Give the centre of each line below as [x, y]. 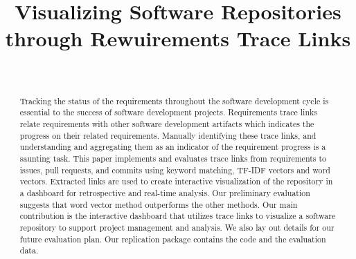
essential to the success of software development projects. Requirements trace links [169, 112]
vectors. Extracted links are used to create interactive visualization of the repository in [176, 181]
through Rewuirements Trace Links [178, 38]
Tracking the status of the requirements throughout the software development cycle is [174, 100]
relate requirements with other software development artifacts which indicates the [167, 124]
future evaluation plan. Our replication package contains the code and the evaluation [173, 239]
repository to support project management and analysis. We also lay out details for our [177, 227]
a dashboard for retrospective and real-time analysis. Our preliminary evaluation [165, 192]
